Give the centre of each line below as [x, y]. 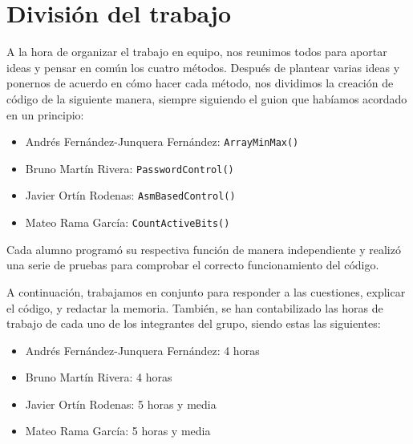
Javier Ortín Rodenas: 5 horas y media [121, 404]
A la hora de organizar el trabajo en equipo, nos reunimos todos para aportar [197, 52]
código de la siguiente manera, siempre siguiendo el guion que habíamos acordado [207, 98]
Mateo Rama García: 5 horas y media [118, 431]
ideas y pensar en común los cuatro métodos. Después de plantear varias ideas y [203, 67]
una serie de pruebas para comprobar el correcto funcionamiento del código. [193, 265]
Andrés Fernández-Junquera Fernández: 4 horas [142, 350]
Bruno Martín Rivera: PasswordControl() [130, 168]
